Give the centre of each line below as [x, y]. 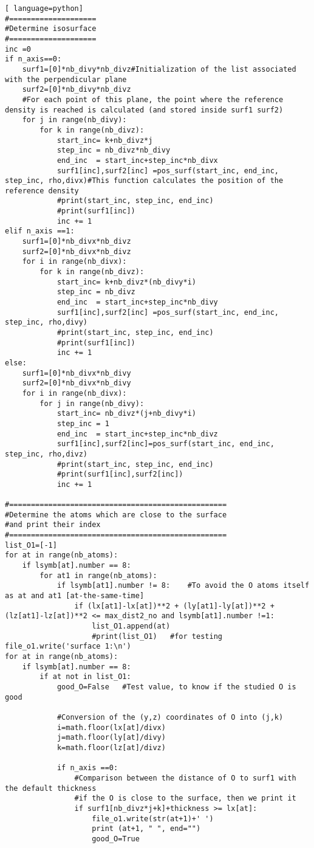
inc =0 [18, 49]
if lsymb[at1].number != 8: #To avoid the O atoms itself [183, 586]
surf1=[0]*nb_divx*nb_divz [77, 242]
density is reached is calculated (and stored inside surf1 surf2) [144, 110]
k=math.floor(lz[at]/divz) [111, 747]
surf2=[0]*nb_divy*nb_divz [77, 90]
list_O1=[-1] [31, 545]
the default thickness [51, 788]
